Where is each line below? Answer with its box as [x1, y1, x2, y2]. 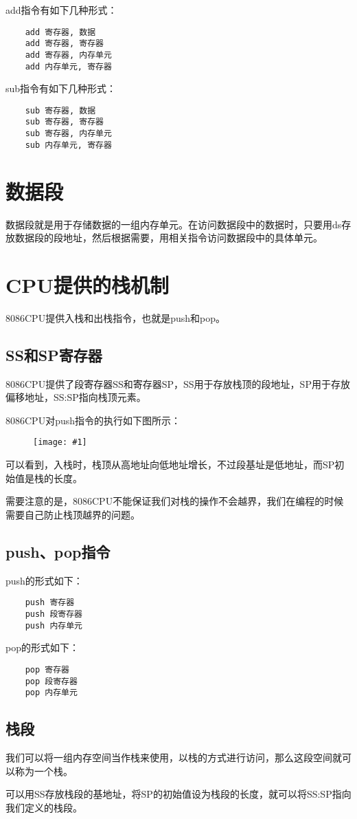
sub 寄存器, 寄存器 [25, 117, 104, 127]
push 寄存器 [25, 598, 75, 608]
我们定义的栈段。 [5, 800, 82, 814]
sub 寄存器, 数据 [25, 105, 96, 116]
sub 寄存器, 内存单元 [25, 129, 112, 139]
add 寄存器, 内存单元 [25, 50, 112, 60]
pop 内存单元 [25, 688, 78, 698]
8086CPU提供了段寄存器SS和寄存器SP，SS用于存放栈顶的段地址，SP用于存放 [5, 376, 350, 391]
